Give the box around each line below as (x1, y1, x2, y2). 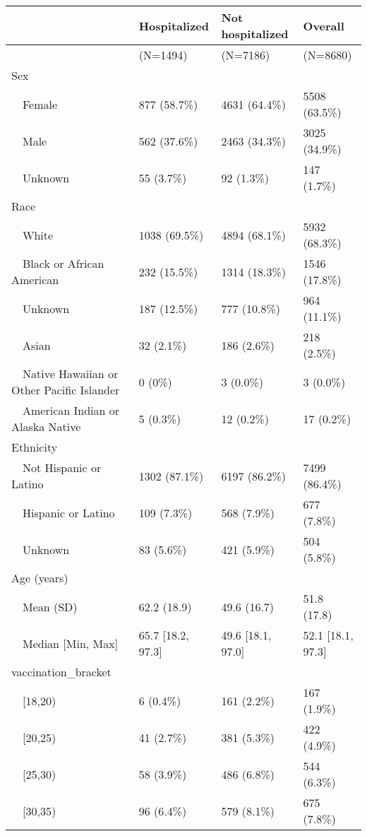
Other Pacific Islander (11, 382, 120, 398)
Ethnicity (11, 439, 58, 455)
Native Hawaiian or (23, 365, 119, 382)
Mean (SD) (23, 598, 78, 615)
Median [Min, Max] (23, 635, 119, 652)
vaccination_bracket (11, 664, 112, 680)
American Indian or (23, 402, 119, 418)
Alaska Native (11, 418, 81, 435)
